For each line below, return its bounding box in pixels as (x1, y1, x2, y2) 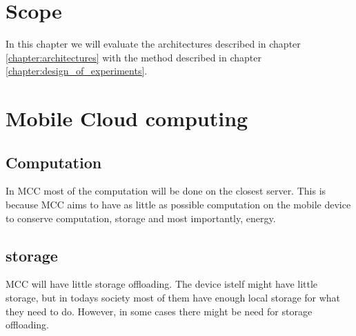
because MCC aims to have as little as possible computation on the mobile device (6, 197, 351, 212)
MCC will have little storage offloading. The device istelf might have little (6, 277, 318, 291)
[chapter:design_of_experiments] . (6, 63, 148, 78)
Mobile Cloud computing (6, 104, 248, 132)
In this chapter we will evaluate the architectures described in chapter (6, 37, 301, 51)
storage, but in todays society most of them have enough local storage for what (6, 290, 341, 305)
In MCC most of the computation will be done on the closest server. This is (6, 184, 326, 198)
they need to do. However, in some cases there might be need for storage (6, 304, 313, 318)
